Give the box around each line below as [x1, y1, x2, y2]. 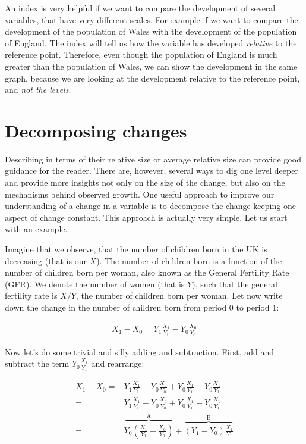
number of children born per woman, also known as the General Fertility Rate [5, 266, 289, 279]
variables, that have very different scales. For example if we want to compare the [5, 13, 298, 26]
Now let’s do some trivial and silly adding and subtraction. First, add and [5, 345, 275, 358]
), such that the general [192, 277, 277, 290]
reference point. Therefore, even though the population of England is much [5, 48, 277, 61]
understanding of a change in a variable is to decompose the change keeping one [5, 199, 296, 212]
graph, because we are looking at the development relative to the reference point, [5, 71, 300, 84]
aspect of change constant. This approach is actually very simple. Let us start [5, 211, 288, 223]
